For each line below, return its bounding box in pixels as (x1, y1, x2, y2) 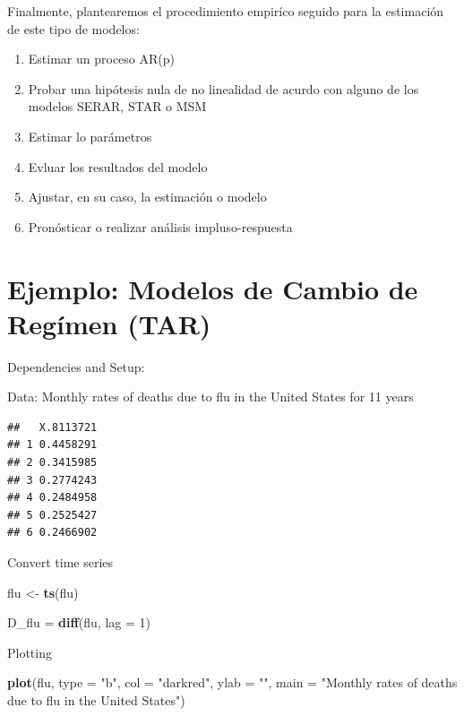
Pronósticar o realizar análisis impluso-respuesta (28, 217, 293, 236)
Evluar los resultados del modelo (28, 157, 208, 176)
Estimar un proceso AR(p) (28, 49, 175, 68)
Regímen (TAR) (7, 305, 211, 341)
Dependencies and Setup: (7, 357, 145, 375)
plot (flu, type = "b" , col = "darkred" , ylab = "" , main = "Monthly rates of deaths (7, 673, 458, 692)
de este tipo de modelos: (7, 19, 140, 38)
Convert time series (7, 553, 114, 571)
